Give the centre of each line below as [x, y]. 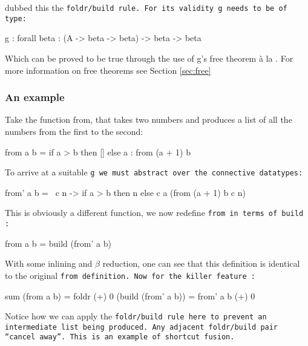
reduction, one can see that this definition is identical [201, 263]
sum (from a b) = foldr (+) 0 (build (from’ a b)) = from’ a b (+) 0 [130, 295]
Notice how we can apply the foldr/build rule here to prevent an [136, 316]
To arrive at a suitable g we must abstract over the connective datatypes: [154, 172]
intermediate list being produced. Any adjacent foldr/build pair [142, 327]
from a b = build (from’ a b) [58, 243]
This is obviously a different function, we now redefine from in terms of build [154, 213]
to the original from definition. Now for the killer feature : [130, 275]
